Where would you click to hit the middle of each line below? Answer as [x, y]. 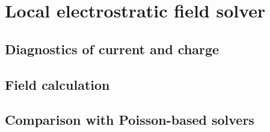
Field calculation [57, 84]
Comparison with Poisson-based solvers [130, 120]
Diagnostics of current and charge [112, 49]
